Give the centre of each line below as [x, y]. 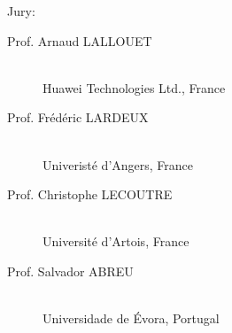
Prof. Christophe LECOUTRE [90, 194]
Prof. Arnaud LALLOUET [80, 40]
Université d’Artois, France [116, 241]
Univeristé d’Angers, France [118, 164]
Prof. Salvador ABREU [70, 271]
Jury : [21, 11]
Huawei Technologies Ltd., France [134, 87]
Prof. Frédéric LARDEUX [78, 117]
